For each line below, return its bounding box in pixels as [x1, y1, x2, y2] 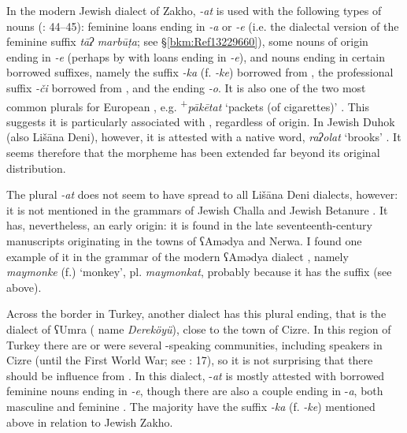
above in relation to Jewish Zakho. [6, 413, 173, 430]
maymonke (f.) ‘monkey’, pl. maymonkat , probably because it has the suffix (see [6, 263, 392, 280]
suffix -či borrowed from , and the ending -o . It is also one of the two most [6, 79, 366, 95]
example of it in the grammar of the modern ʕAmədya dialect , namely [6, 248, 349, 264]
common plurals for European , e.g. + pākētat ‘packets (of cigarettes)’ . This [6, 95, 370, 114]
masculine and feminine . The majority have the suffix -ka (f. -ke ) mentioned [6, 398, 376, 414]
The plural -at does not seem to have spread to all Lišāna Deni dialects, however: [6, 186, 398, 203]
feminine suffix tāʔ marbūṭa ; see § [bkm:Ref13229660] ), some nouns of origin [6, 33, 368, 50]
